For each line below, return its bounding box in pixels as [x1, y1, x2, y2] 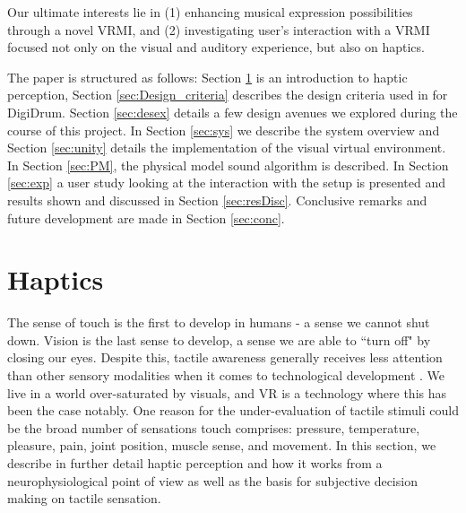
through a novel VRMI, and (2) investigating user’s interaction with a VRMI [7, 20, 430, 39]
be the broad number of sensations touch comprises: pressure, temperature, [7, 418, 420, 437]
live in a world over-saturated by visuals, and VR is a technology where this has [7, 383, 447, 402]
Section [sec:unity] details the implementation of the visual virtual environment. [7, 138, 446, 157]
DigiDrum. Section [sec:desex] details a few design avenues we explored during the [7, 102, 458, 121]
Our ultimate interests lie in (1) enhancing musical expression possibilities [7, 3, 413, 21]
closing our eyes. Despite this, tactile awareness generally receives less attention [7, 348, 443, 367]
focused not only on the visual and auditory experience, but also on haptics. [7, 38, 425, 57]
